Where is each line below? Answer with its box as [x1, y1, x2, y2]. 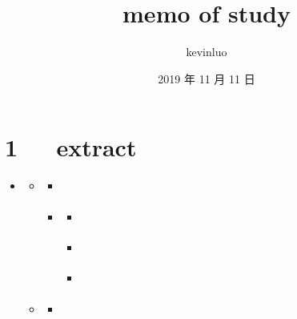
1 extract [5, 131, 137, 164]
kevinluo [186, 43, 227, 60]
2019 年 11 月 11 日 [158, 70, 255, 87]
